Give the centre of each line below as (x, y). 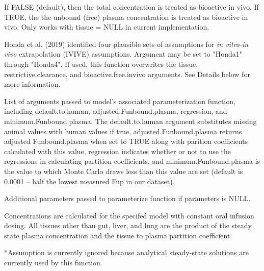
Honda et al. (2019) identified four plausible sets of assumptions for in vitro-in (126, 44)
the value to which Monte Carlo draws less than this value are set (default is (124, 171)
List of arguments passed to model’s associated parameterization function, (120, 101)
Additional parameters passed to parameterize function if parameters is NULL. (127, 198)
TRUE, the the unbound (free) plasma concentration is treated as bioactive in (126, 17)
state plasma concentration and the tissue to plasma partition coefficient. (118, 235)
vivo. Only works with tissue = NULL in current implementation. (107, 27)
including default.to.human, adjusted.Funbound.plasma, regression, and (116, 111)
